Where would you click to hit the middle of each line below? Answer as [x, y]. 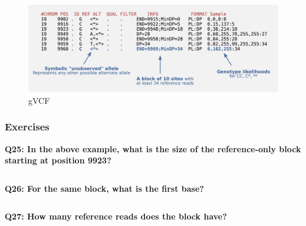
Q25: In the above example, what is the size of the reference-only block [153, 148]
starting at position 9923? [58, 160]
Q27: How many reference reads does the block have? [116, 216]
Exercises [27, 127]
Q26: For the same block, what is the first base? [104, 188]
